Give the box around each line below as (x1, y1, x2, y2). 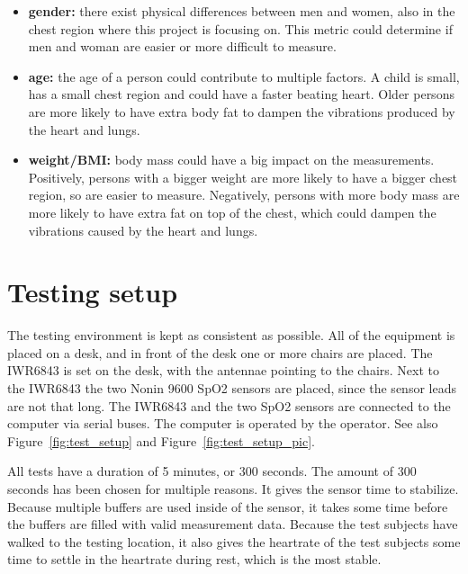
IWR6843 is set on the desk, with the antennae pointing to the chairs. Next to (7, 361, 440, 380)
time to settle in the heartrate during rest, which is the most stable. (7, 550, 382, 569)
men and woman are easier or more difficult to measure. (28, 37, 337, 56)
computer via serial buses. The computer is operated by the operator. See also (7, 414, 438, 433)
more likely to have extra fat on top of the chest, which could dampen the (28, 202, 436, 221)
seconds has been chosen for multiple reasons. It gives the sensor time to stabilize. (7, 480, 459, 498)
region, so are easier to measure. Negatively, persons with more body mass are (28, 185, 460, 204)
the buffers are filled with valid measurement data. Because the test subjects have (7, 515, 458, 534)
